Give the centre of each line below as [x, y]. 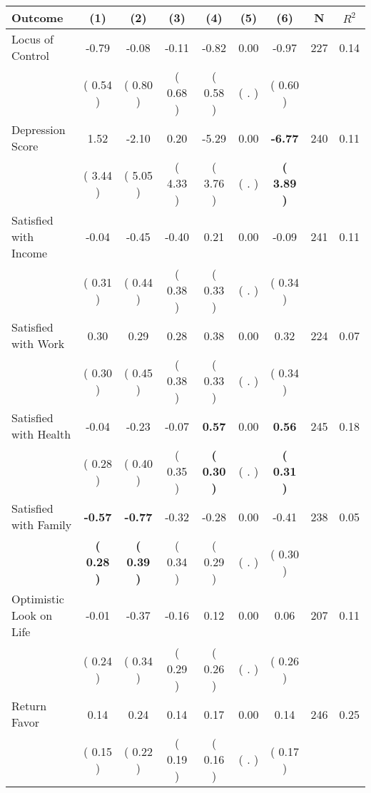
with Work [38, 343]
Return [29, 706]
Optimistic [38, 599]
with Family [42, 525]
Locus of [32, 39]
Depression [39, 129]
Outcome [37, 17]
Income [30, 253]
